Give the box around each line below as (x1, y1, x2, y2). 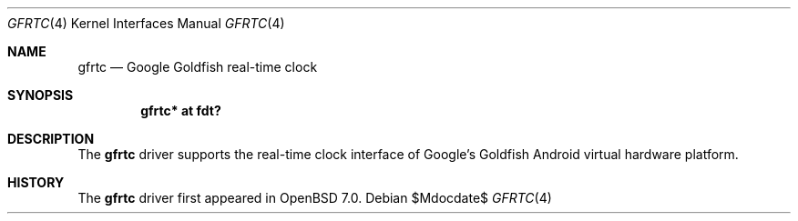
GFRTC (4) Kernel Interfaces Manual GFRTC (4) (7, 15, 285, 31)
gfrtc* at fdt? (140, 103, 221, 118)
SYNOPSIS (7, 87, 74, 103)
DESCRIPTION (7, 131, 95, 146)
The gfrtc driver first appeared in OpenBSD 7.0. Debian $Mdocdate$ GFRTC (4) (77, 190, 552, 206)
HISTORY (7, 175, 65, 190)
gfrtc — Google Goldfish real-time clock (77, 59, 318, 75)
